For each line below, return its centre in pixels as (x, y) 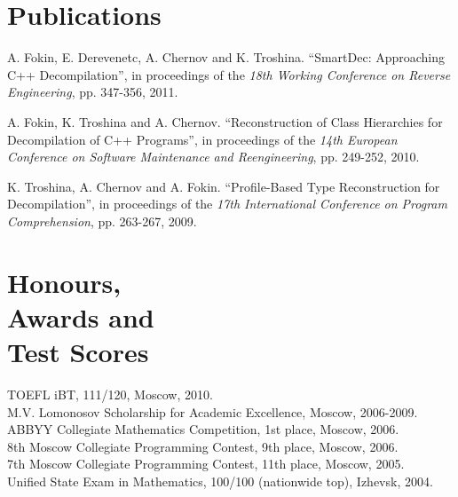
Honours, (64, 282)
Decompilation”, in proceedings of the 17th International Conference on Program (227, 204)
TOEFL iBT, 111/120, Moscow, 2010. (110, 394)
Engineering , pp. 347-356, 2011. (93, 92)
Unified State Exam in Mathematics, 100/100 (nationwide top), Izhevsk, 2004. (220, 481)
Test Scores (78, 352)
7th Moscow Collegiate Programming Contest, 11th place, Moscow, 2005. (206, 464)
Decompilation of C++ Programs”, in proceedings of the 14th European (202, 139)
